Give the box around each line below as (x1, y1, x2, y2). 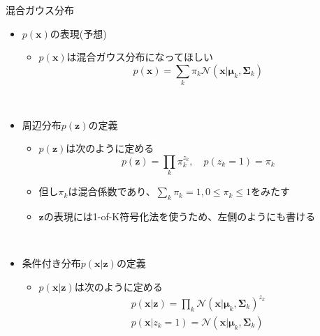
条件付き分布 (22, 256, 81, 270)
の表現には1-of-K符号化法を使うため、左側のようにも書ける (43, 209, 316, 224)
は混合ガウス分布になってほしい (66, 49, 213, 64)
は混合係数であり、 (68, 184, 156, 199)
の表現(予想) (50, 26, 107, 40)
